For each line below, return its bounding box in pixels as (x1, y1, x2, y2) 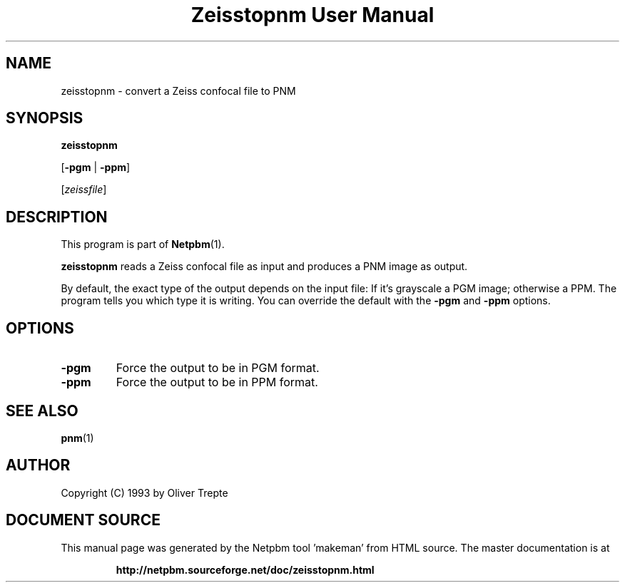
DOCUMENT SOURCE (6, 511, 161, 530)
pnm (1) (61, 431, 94, 444)
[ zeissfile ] (61, 183, 107, 196)
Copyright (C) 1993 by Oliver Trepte (61, 486, 228, 499)
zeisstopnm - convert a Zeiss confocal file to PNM (61, 84, 296, 97)
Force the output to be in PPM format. (116, 375, 318, 390)
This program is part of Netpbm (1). (61, 238, 225, 251)
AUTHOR (6, 456, 71, 475)
